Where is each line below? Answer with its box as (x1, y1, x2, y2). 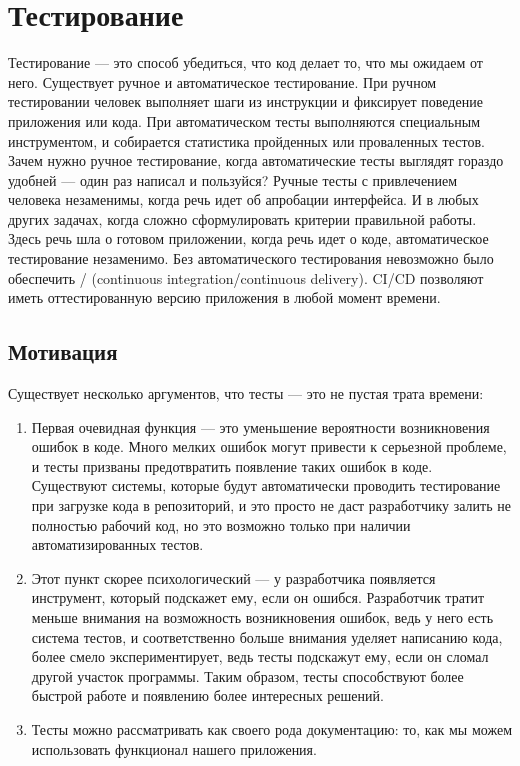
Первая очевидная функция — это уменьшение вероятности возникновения (31, 416, 490, 437)
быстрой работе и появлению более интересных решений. (31, 685, 384, 706)
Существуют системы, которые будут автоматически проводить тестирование (31, 475, 501, 496)
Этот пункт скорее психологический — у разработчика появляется (31, 567, 436, 588)
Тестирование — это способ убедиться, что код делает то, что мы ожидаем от (8, 52, 483, 73)
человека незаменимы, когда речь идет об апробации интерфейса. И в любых (8, 189, 479, 210)
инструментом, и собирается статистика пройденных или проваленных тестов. (8, 130, 485, 151)
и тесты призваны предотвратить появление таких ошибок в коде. (31, 455, 433, 476)
